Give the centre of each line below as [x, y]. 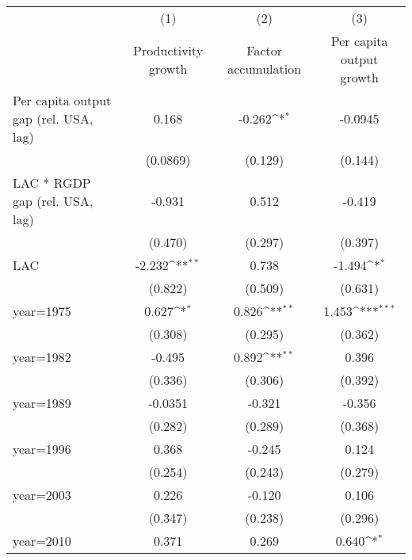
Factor [265, 50]
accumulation [265, 68]
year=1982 [42, 357]
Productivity [168, 50]
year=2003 [42, 495]
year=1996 [42, 449]
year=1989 [42, 403]
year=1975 [42, 311]
